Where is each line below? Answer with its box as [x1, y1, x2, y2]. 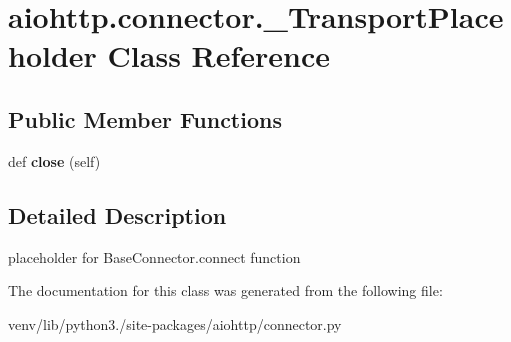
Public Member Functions [8, 103, 282, 134]
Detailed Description [8, 199, 227, 230]
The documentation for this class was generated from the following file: [8, 280, 443, 301]
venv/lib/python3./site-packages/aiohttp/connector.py [8, 313, 342, 334]
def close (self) [8, 150, 101, 171]
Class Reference [107, 35, 331, 76]
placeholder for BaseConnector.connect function [8, 246, 301, 267]
